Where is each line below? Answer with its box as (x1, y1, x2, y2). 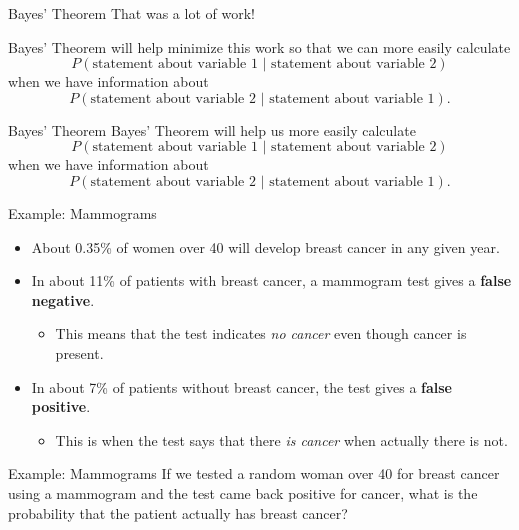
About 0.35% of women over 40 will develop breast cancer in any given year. (31, 236, 500, 257)
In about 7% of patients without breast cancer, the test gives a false (31, 376, 452, 397)
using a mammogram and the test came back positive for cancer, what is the (8, 482, 478, 503)
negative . (31, 289, 95, 310)
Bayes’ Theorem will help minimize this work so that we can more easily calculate (8, 36, 511, 57)
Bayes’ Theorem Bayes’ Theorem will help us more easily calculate (8, 119, 416, 140)
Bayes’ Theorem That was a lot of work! (8, 3, 255, 23)
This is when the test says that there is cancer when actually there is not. (55, 429, 508, 450)
